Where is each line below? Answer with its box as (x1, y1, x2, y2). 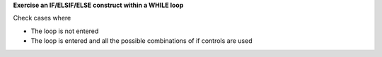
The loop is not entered (30, 27, 99, 35)
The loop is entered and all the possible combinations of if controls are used (30, 37, 253, 45)
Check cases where (13, 14, 71, 23)
